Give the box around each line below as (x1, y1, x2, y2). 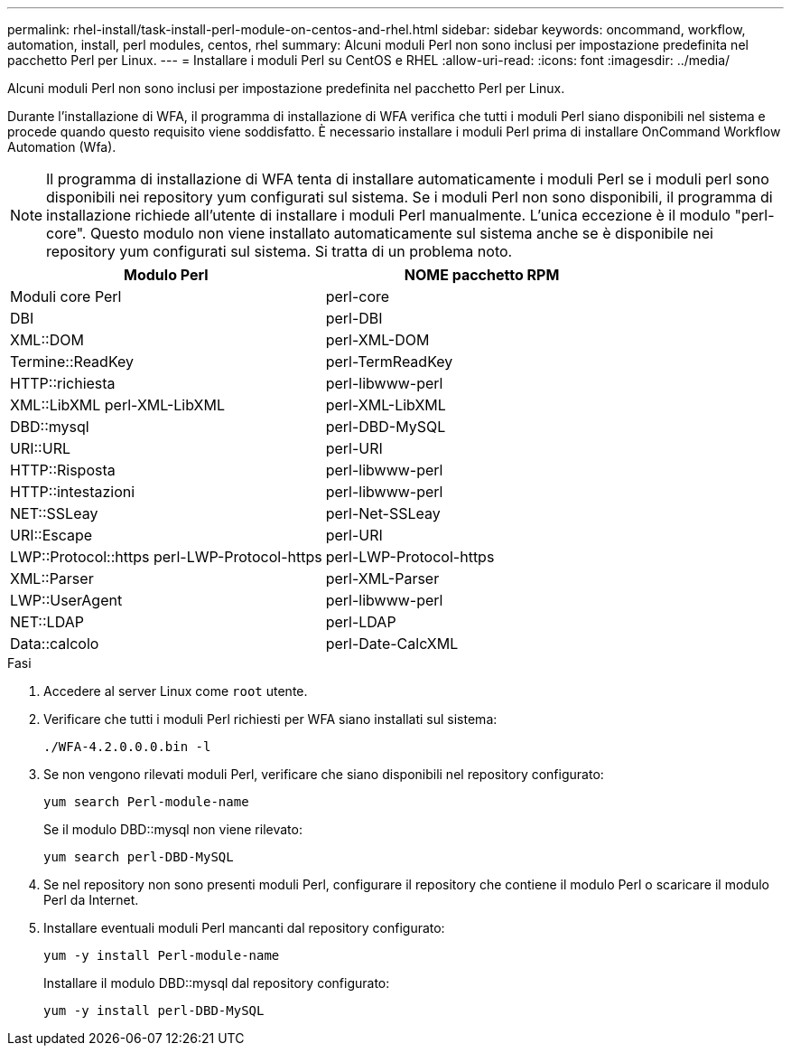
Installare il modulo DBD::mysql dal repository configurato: (43, 975, 390, 991)
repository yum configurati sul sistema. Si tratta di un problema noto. (46, 242, 513, 260)
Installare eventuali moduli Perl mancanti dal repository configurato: (43, 920, 445, 935)
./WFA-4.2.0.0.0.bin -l (43, 739, 211, 754)
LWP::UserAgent (10, 591, 123, 609)
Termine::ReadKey (10, 353, 135, 371)
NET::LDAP (10, 613, 84, 631)
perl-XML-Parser (325, 569, 440, 588)
